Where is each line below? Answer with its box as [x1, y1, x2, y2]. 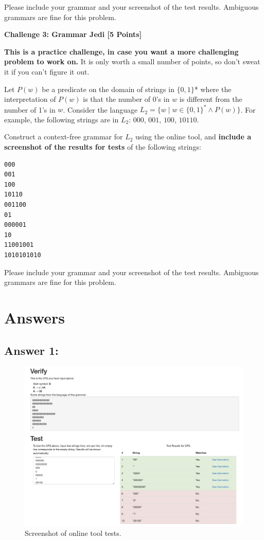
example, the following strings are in [4, 114, 119, 124]
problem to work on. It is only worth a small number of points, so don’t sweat [4, 56, 260, 67]
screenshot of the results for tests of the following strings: [4, 141, 201, 152]
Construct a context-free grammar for [4, 131, 123, 142]
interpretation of [4, 94, 56, 104]
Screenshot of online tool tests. [25, 528, 121, 538]
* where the [194, 83, 232, 94]
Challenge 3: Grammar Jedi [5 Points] [4, 29, 142, 40]
